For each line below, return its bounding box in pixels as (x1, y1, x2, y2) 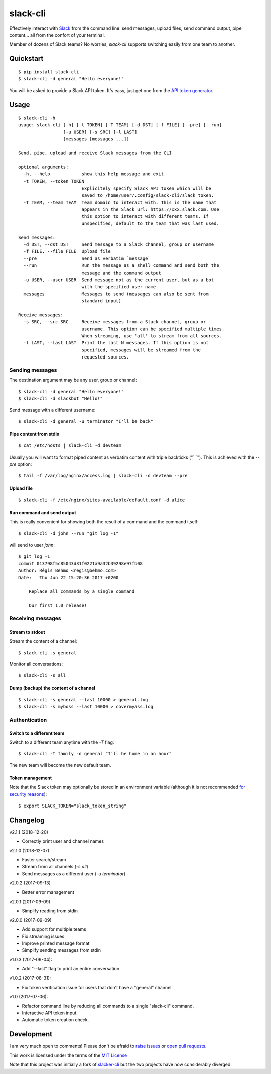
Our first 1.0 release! (28, 603, 87, 608)
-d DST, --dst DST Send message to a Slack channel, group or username (23, 241, 214, 247)
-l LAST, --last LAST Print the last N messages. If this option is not (23, 340, 209, 346)
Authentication (9, 716, 47, 723)
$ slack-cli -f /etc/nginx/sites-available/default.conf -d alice (18, 497, 185, 503)
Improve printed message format (22, 940, 90, 946)
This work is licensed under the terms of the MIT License (9, 1052, 127, 1058)
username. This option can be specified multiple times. (81, 326, 225, 332)
